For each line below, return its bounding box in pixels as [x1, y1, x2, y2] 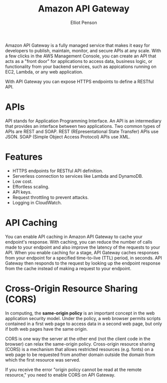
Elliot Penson [70, 19, 97, 25]
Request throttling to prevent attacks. [12, 194, 89, 200]
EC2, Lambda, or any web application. [5, 68, 83, 75]
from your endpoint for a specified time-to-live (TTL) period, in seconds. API [5, 255, 162, 261]
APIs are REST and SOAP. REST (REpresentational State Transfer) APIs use [5, 128, 159, 134]
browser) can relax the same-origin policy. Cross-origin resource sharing [5, 341, 156, 347]
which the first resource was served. [5, 357, 81, 363]
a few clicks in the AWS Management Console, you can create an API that [5, 53, 157, 59]
